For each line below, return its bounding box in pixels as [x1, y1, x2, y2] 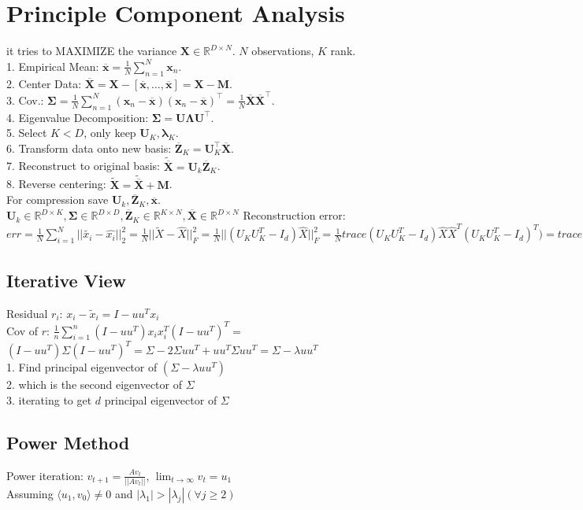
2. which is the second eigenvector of [6, 376, 182, 393]
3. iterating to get [6, 391, 92, 408]
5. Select [6, 124, 47, 141]
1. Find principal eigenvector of [6, 359, 158, 375]
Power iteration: [6, 467, 84, 483]
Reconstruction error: [243, 207, 346, 224]
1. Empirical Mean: [6, 57, 99, 74]
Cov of [6, 322, 39, 338]
